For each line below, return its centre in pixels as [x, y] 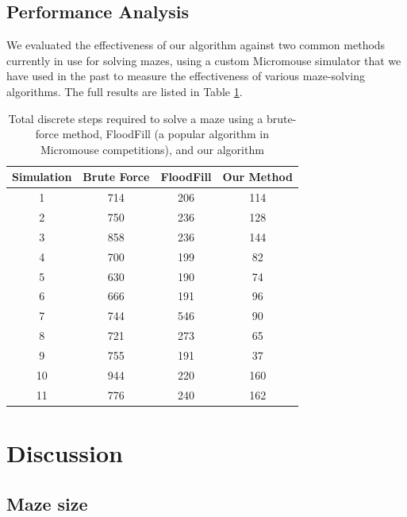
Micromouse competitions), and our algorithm [152, 149]
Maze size [47, 503]
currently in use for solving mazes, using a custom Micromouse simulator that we [204, 60]
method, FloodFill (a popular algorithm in [165, 134]
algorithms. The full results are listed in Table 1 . [125, 91]
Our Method [257, 177]
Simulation [42, 177]
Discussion [65, 452]
